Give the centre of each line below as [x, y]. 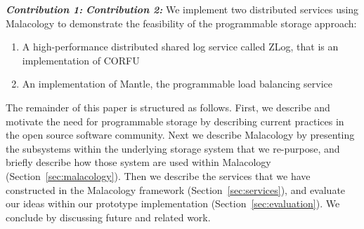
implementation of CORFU [81, 60]
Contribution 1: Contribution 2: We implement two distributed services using [182, 9]
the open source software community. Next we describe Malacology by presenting [180, 135]
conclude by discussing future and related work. [108, 217]
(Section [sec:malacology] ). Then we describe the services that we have [158, 175]
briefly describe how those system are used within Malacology [138, 162]
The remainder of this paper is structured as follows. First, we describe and [168, 107]
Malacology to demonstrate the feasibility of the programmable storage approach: [181, 23]
